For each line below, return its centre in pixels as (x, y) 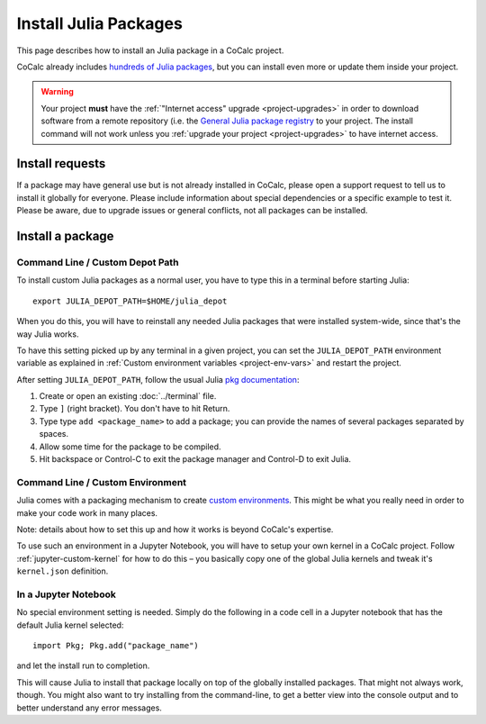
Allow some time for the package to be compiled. (130, 447)
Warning (57, 92)
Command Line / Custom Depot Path (98, 262)
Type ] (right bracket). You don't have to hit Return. (135, 409)
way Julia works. (48, 334)
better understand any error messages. (89, 708)
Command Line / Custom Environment (102, 482)
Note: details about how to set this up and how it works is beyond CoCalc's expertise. (175, 529)
